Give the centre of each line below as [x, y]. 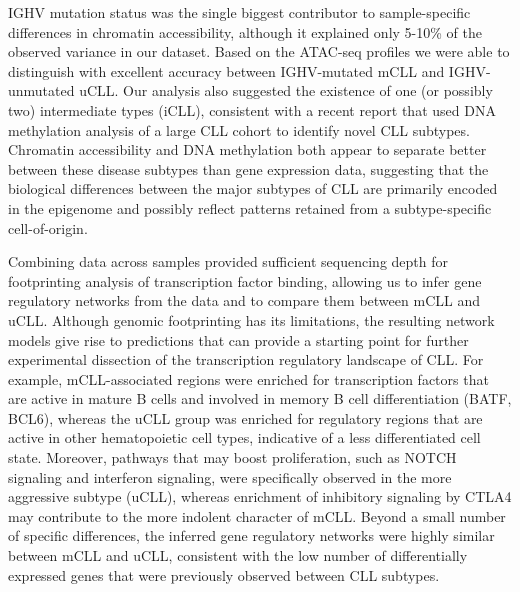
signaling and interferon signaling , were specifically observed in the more [230, 476]
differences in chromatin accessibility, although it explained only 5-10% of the [245, 31]
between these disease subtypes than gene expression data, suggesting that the [248, 168]
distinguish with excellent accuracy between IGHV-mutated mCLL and [226, 70]
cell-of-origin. [48, 227]
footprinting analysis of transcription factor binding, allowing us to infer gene [245, 280]
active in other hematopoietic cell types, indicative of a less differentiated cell [244, 437]
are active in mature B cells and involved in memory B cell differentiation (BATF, [260, 398]
